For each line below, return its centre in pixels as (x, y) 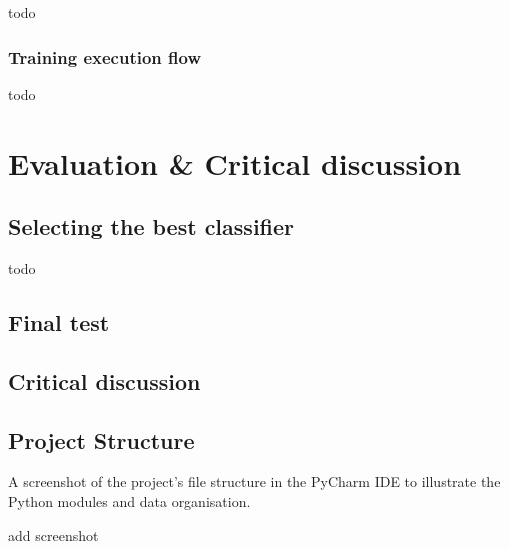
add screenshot (53, 534)
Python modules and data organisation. (129, 500)
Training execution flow (105, 56)
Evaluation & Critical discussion (235, 162)
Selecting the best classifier (151, 226)
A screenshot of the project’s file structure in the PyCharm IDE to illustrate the (254, 481)
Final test (59, 321)
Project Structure (101, 439)
